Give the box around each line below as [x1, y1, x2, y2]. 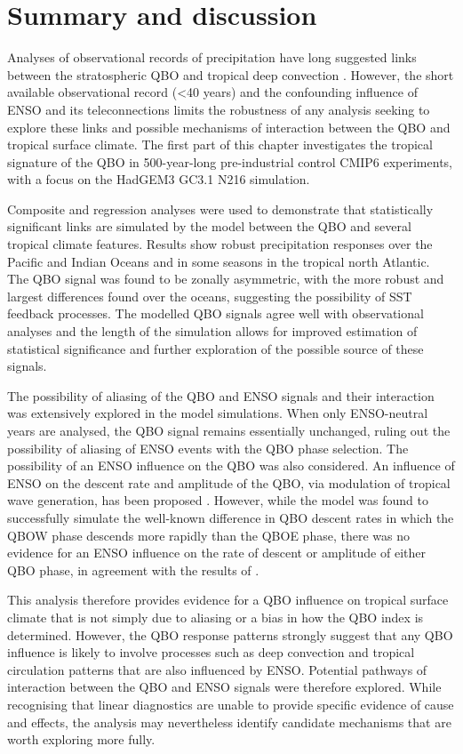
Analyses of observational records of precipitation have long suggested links [7, 48, 417, 67]
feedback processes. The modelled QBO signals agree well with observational [7, 304, 424, 323]
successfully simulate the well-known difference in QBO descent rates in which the [7, 508, 454, 526]
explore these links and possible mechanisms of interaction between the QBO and [7, 117, 451, 136]
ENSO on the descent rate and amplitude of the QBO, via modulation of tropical [7, 473, 451, 492]
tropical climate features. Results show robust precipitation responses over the [7, 235, 433, 253]
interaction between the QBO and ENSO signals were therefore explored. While [7, 678, 442, 696]
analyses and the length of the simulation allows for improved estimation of [7, 322, 418, 341]
